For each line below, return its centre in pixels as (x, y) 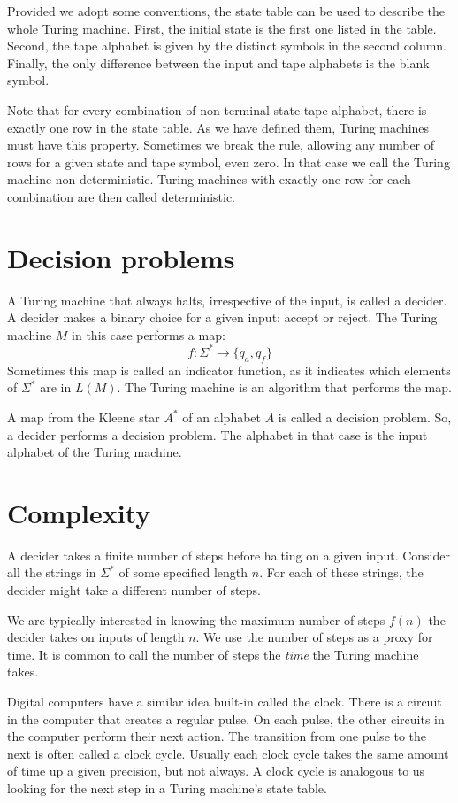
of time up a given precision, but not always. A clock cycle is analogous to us (216, 771)
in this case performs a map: (149, 334)
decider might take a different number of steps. (134, 590)
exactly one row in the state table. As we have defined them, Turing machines (218, 127)
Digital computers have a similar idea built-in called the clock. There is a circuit (225, 701)
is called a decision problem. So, (365, 417)
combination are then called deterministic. (121, 196)
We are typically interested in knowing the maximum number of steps (196, 619)
